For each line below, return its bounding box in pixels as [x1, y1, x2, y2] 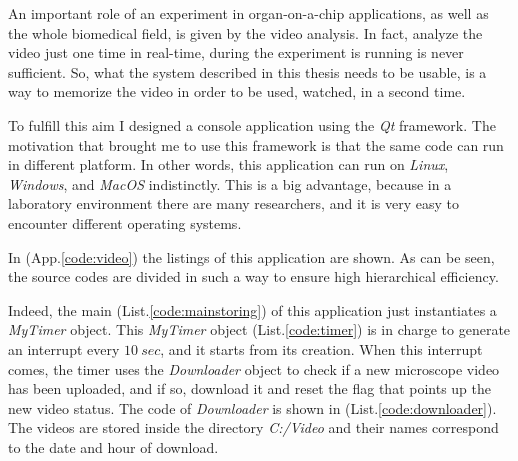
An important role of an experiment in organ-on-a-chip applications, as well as [8, 3, 489, 23]
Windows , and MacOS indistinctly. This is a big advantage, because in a [8, 173, 452, 194]
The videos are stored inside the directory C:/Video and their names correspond [8, 417, 499, 438]
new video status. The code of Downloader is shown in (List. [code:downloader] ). [8, 397, 497, 418]
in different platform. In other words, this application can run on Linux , [8, 154, 449, 175]
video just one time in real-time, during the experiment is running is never [8, 42, 464, 63]
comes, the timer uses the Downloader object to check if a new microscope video [8, 358, 500, 379]
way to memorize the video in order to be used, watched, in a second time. [8, 81, 466, 102]
